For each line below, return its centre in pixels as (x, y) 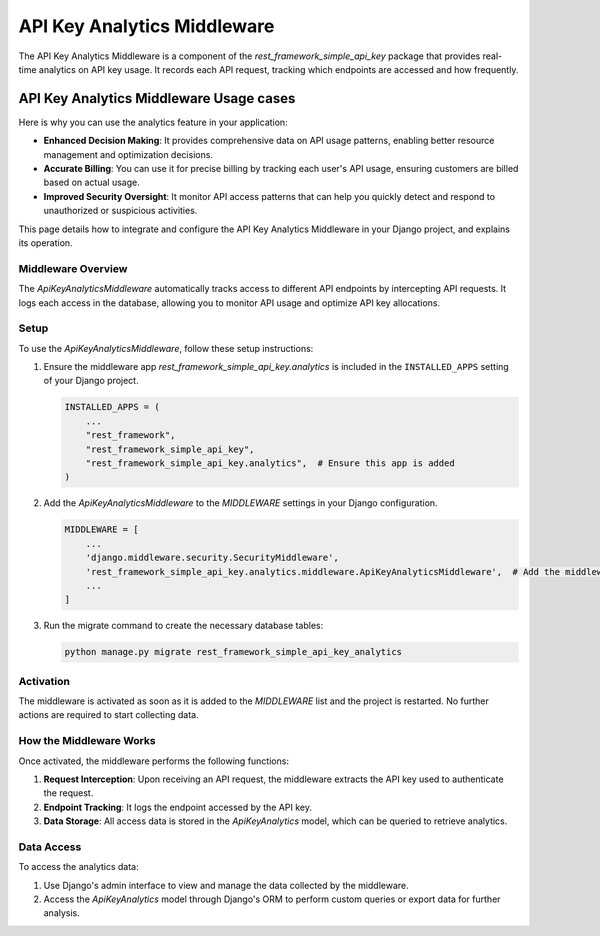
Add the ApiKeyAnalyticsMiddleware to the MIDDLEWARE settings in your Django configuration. (241, 503)
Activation (44, 681)
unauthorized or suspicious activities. (120, 211)
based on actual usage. (91, 182)
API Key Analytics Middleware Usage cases (157, 98)
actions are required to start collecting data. (108, 715)
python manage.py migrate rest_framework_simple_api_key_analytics (233, 652)
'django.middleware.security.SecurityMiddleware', (212, 558)
